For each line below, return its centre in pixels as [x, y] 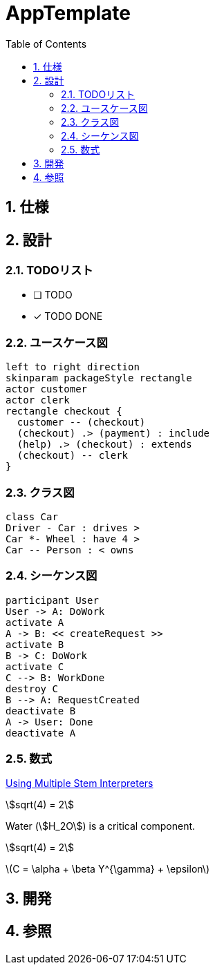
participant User [52, 600]
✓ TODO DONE [68, 316]
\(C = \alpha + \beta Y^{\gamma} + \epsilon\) [107, 869]
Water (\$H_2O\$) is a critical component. [101, 826]
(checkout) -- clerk [73, 456]
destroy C [32, 688]
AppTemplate [68, 13]
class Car [32, 516]
